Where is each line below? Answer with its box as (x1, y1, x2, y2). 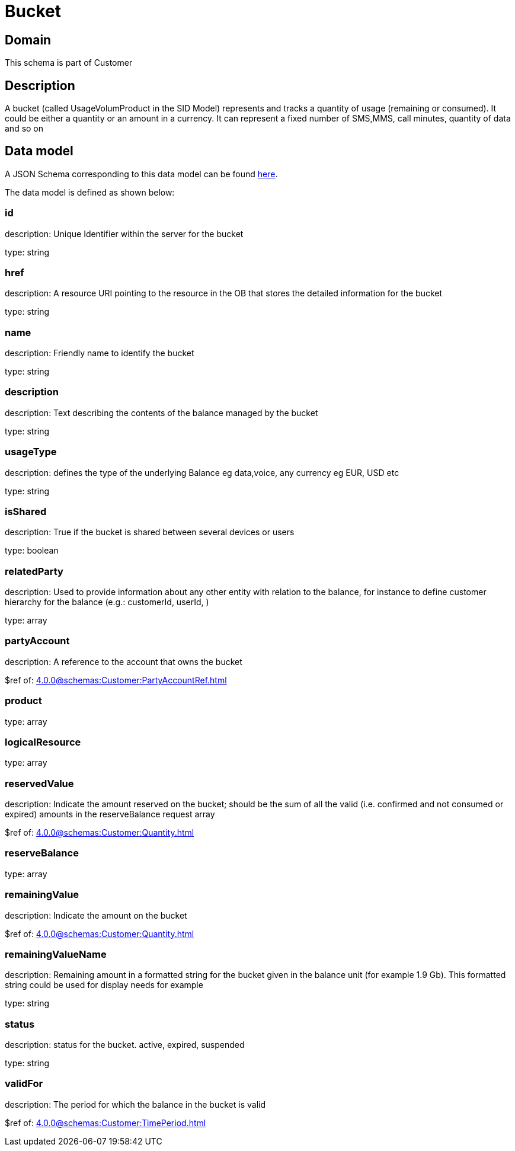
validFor (5, 1078, 43, 1090)
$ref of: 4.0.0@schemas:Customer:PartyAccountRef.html (5, 674, 227, 685)
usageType (5, 446, 57, 458)
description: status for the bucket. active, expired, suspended (5, 1040, 245, 1050)
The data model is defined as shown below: (5, 187, 175, 197)
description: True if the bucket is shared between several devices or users (5, 527, 295, 538)
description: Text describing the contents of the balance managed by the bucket (5, 407, 318, 418)
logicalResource (5, 736, 81, 748)
